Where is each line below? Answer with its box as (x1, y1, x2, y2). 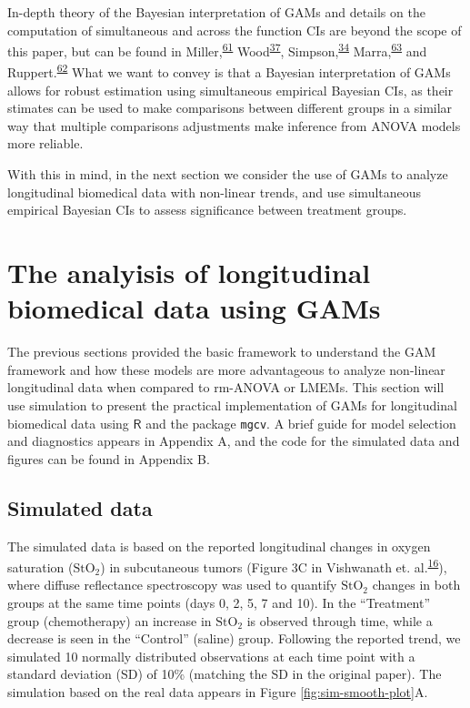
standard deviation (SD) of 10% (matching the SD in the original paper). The (7, 664, 442, 683)
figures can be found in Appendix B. (7, 449, 210, 468)
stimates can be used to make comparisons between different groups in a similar (7, 98, 453, 117)
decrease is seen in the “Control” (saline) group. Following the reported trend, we (7, 629, 461, 648)
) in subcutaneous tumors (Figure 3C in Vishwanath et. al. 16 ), (100, 555, 447, 576)
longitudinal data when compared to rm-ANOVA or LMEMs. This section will (7, 378, 445, 397)
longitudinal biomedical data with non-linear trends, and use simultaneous (7, 182, 422, 201)
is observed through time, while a (246, 611, 433, 630)
